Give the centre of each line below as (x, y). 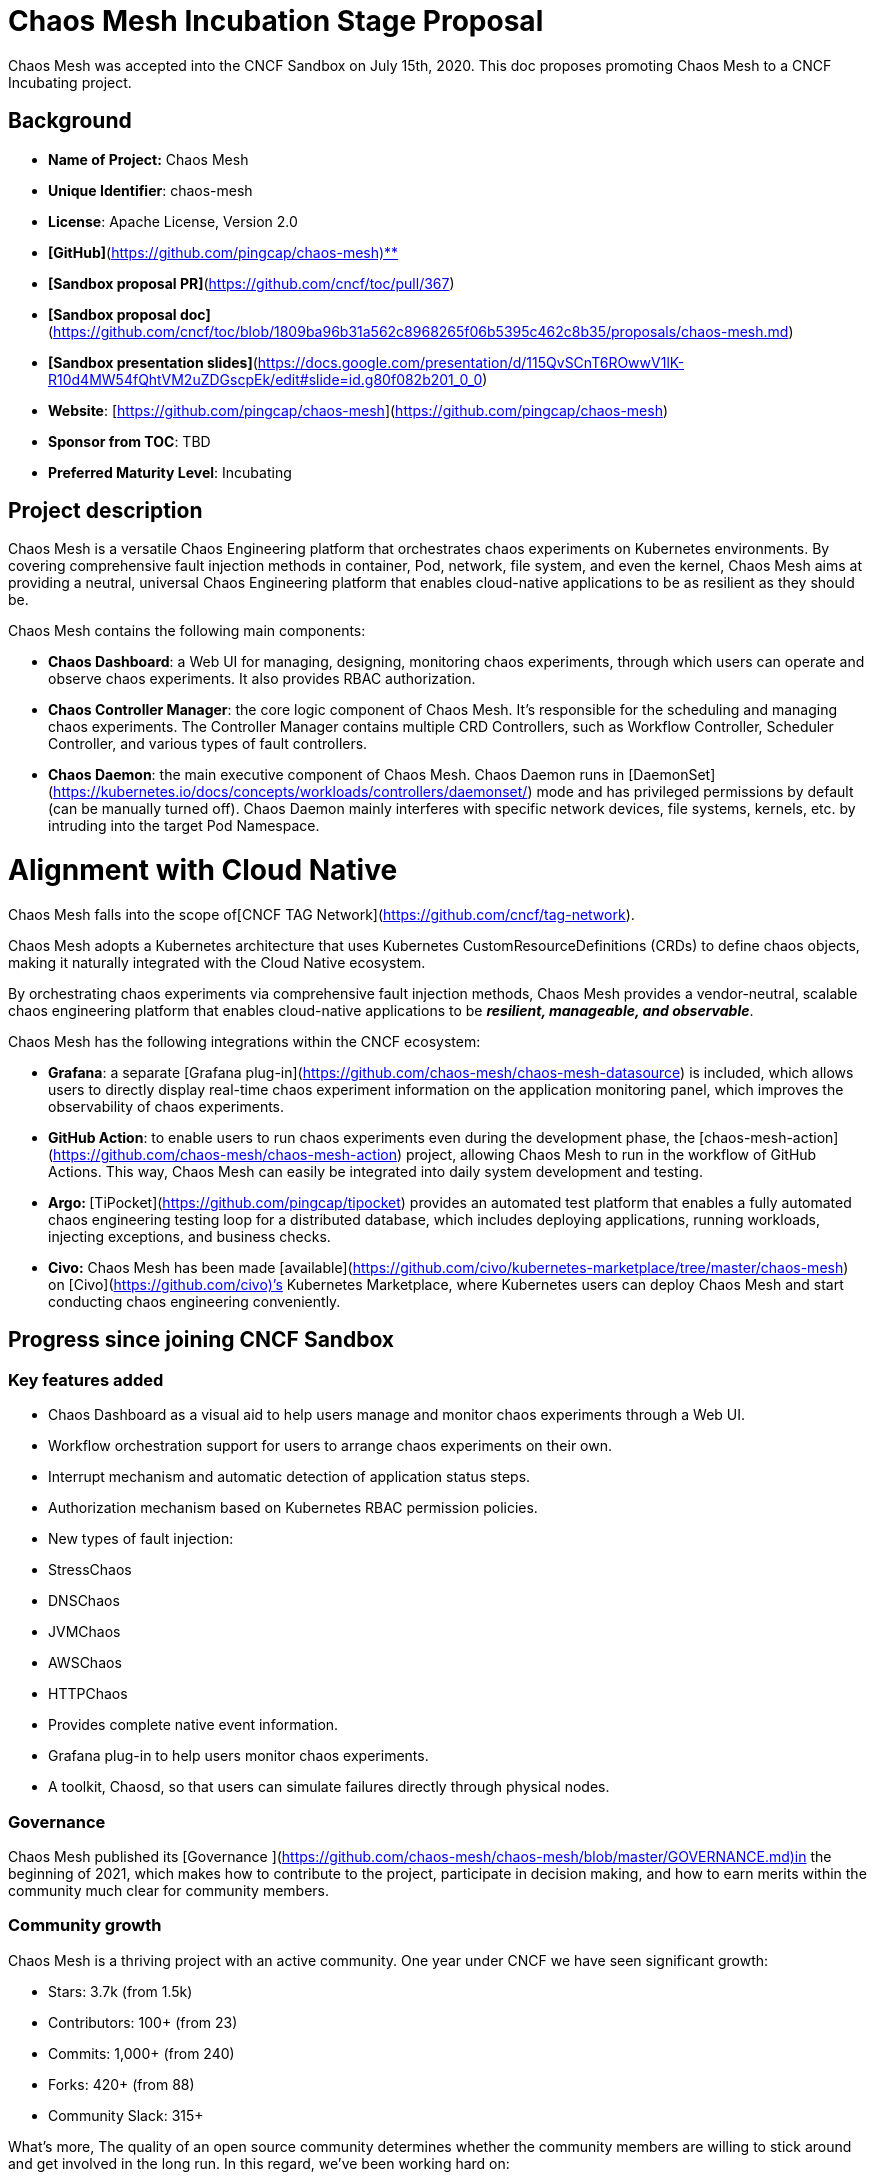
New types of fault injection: (141, 1539)
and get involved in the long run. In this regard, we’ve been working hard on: (259, 2163)
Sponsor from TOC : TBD (129, 441)
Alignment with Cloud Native (203, 870)
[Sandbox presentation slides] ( (153, 362)
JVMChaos (84, 1632)
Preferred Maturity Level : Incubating (170, 472)
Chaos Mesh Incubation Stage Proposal (276, 21)
